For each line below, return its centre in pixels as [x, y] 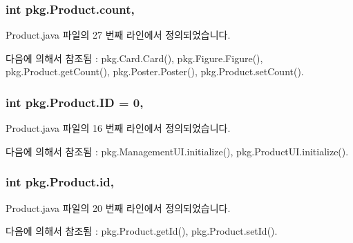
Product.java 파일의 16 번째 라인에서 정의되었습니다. [118, 128]
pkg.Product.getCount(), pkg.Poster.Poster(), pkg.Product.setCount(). [155, 71]
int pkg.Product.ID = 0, [75, 102]
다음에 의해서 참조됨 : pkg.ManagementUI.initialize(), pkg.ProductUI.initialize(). [177, 151]
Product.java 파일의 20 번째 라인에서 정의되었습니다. [118, 207]
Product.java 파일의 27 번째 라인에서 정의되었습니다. [118, 35]
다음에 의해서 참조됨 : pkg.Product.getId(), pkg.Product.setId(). [142, 231]
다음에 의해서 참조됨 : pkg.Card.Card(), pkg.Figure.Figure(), [134, 58]
